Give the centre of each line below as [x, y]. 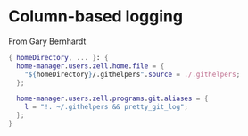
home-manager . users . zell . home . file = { [91, 66]
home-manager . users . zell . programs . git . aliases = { [112, 99]
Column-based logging [96, 17]
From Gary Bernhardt [47, 41]
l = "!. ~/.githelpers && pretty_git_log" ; [107, 107]
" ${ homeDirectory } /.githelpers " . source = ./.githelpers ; [132, 74]
